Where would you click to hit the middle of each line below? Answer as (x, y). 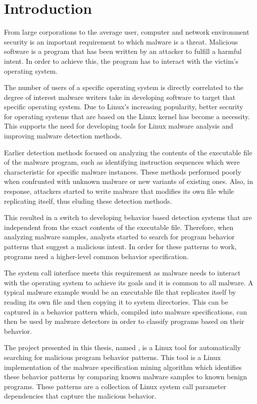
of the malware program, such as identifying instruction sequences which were (122, 162)
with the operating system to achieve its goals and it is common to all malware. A (129, 282)
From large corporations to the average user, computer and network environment (127, 32)
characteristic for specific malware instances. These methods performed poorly (123, 171)
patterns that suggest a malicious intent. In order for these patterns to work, (120, 246)
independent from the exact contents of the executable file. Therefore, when (119, 227)
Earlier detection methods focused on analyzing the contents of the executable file (128, 152)
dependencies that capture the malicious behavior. (80, 396)
